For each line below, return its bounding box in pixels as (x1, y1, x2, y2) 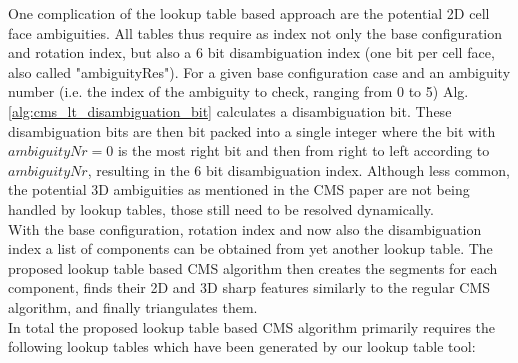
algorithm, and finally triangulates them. (8, 296, 258, 317)
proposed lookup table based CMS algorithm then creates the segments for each (8, 257, 498, 278)
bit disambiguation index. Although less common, (205, 159, 510, 180)
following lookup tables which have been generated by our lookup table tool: (8, 336, 476, 357)
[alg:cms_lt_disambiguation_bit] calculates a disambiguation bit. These (8, 100, 452, 121)
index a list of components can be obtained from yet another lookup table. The (8, 238, 493, 259)
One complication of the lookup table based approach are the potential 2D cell (8, 3, 490, 23)
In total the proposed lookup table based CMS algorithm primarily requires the (8, 316, 496, 337)
